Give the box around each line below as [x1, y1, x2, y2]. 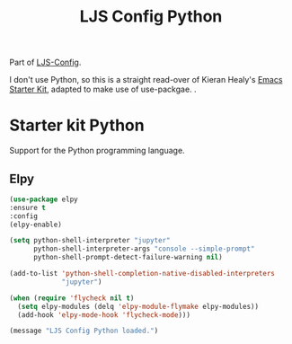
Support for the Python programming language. [9, 146, 186, 156]
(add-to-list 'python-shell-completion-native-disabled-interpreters [9, 269, 276, 278]
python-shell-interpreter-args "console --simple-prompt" [32, 244, 255, 253]
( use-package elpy [9, 195, 78, 204]
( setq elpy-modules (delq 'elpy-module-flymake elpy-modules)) [17, 302, 259, 311]
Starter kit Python [9, 115, 146, 136]
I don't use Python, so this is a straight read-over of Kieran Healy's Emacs [9, 75, 283, 85]
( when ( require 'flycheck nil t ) [9, 294, 135, 303]
